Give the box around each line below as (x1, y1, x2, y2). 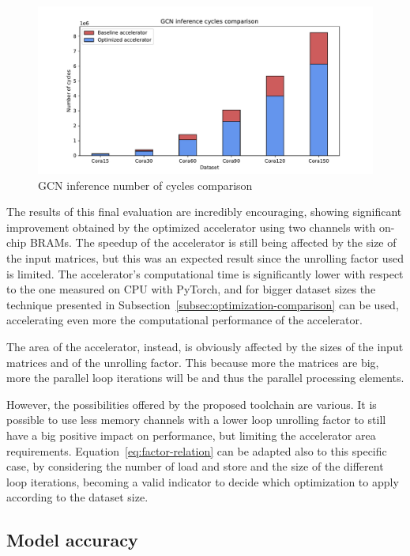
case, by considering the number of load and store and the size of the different (6, 458, 384, 475)
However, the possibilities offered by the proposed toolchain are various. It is (6, 395, 377, 412)
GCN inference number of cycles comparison (38, 176, 253, 193)
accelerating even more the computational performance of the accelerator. (6, 312, 363, 328)
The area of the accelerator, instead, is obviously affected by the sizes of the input (6, 338, 404, 354)
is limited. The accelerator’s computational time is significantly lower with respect (6, 265, 404, 282)
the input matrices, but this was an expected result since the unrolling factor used (6, 249, 404, 266)
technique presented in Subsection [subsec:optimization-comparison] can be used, (6, 296, 399, 312)
